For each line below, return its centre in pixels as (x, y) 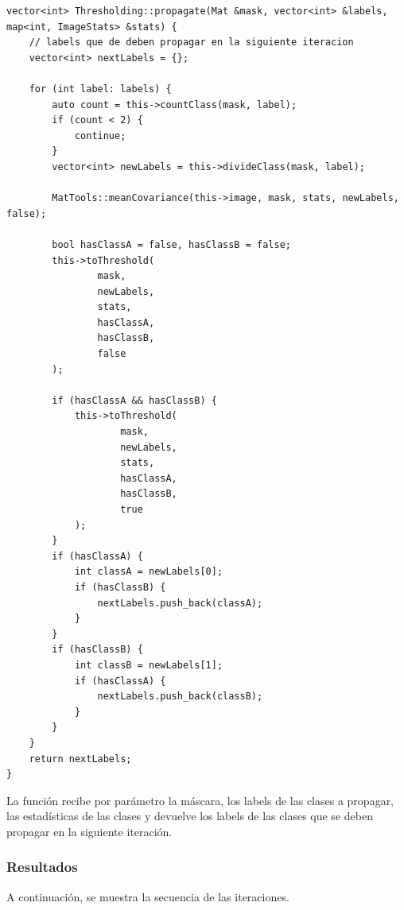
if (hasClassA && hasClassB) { (134, 400)
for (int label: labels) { (100, 89)
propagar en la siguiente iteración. (89, 831)
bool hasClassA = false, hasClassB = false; (171, 244)
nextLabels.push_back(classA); (180, 603)
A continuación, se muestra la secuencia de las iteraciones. (148, 896)
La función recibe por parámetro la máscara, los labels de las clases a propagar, (200, 800)
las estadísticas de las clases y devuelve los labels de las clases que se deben (190, 816)
